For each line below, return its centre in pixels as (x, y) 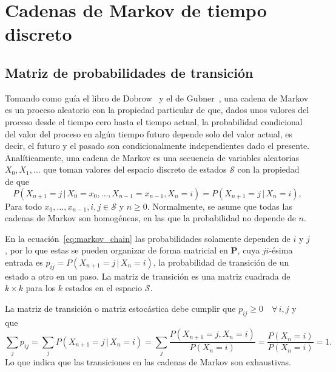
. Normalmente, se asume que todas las (220, 206)
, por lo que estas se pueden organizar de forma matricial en (116, 250)
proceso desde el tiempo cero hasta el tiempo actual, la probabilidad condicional (154, 121)
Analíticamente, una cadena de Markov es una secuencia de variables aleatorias (152, 157)
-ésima (281, 250)
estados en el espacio (103, 288)
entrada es (24, 262)
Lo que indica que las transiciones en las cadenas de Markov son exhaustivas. (148, 362)
